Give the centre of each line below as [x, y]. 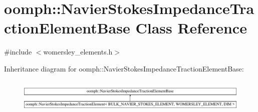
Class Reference [191, 28]
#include [18, 52]
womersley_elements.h [78, 52]
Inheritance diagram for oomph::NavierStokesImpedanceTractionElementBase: [124, 68]
